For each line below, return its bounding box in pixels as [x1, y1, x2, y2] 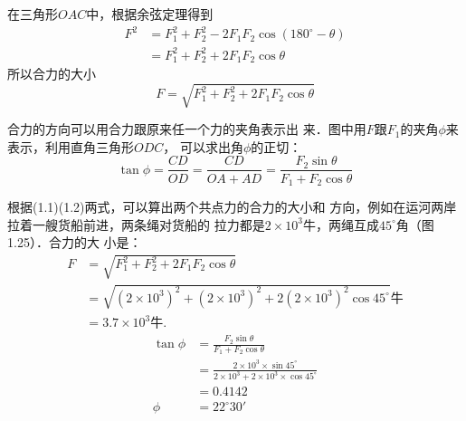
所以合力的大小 [7, 64, 96, 83]
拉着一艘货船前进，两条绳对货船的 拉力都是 [7, 215, 265, 234]
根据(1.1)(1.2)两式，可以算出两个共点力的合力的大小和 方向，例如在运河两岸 [7, 196, 457, 215]
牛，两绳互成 [302, 215, 379, 234]
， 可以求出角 [163, 137, 243, 156]
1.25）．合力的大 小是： [7, 233, 142, 252]
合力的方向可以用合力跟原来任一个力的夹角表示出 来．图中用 [7, 120, 366, 139]
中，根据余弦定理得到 [86, 5, 214, 23]
